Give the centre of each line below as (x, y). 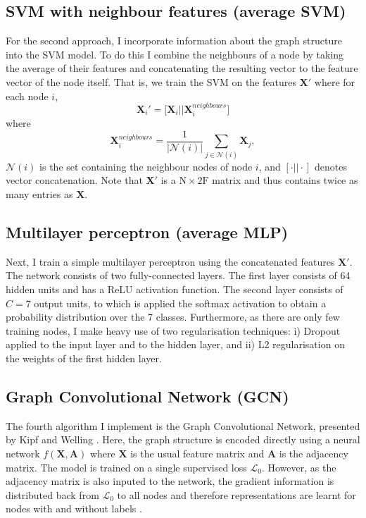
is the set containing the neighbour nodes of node (146, 166)
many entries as (39, 193)
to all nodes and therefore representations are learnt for (236, 494)
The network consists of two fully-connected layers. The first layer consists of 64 (178, 275)
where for (335, 81)
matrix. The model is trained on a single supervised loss (126, 467)
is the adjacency (314, 453)
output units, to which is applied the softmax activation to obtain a (180, 303)
